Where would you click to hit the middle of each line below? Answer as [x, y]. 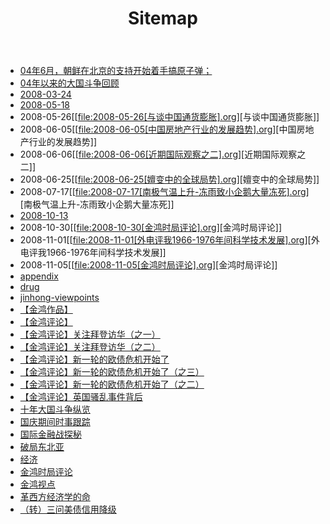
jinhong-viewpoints [59, 298]
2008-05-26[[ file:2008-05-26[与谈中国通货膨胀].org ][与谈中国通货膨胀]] [169, 117]
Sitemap [163, 18]
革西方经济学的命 [55, 497]
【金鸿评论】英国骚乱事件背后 [81, 397]
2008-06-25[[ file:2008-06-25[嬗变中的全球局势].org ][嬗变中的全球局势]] [169, 179]
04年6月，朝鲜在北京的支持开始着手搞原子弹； [116, 71]
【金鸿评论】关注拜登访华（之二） [90, 347]
